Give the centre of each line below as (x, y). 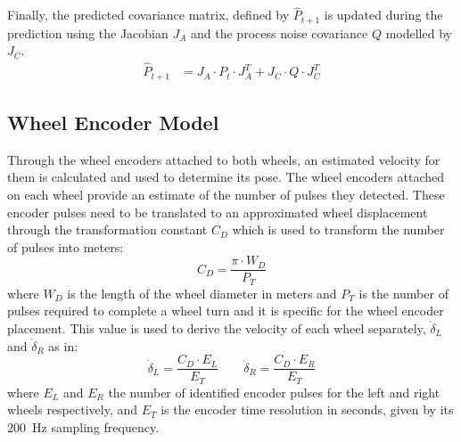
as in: (63, 345)
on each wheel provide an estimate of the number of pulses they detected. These (226, 194)
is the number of (403, 293)
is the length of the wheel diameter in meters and (202, 293)
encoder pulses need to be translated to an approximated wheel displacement (218, 212)
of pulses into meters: (66, 246)
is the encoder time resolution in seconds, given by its (307, 409)
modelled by (419, 33)
